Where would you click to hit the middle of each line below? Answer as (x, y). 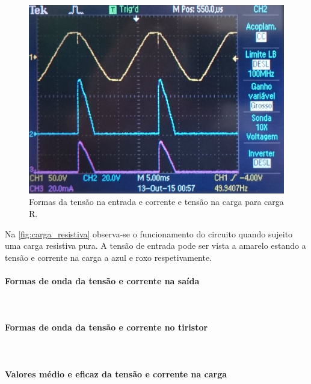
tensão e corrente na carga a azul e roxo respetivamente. (109, 257)
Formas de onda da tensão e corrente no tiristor (106, 327)
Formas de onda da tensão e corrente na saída (102, 280)
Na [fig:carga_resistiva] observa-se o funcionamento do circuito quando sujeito (149, 233)
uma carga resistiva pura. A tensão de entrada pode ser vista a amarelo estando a (155, 245)
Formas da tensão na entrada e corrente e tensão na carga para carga (156, 202)
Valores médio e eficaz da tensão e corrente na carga (116, 373)
